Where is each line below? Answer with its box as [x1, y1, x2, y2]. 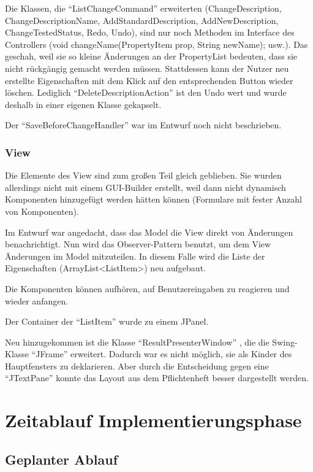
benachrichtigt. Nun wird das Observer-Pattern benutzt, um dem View [5, 238, 271, 250]
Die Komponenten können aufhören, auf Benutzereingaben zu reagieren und [5, 282, 290, 295]
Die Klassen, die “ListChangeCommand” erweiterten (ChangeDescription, [5, 2, 282, 14]
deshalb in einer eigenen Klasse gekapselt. [5, 98, 162, 110]
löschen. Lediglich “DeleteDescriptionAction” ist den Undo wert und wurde [5, 86, 287, 99]
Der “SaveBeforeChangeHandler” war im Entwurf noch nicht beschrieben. [5, 118, 282, 131]
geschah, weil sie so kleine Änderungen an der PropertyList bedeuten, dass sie [5, 50, 298, 63]
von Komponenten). [5, 204, 79, 217]
